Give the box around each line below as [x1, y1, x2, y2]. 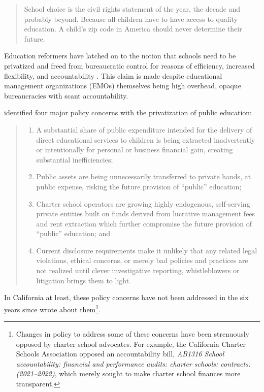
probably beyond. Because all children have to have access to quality [24, 13, 238, 24]
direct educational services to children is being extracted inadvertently [36, 134, 255, 145]
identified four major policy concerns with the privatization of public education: [4, 107, 252, 118]
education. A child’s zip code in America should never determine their [24, 23, 242, 34]
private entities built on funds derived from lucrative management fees [36, 208, 255, 219]
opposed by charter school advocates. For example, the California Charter [16, 338, 246, 349]
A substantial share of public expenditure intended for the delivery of [36, 124, 252, 135]
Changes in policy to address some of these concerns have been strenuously [16, 329, 249, 339]
